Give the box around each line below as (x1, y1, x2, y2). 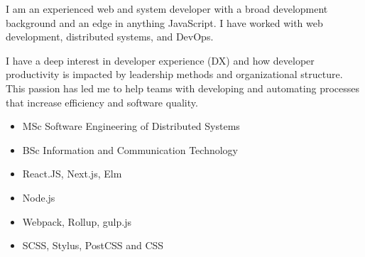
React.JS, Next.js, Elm (22, 166, 122, 181)
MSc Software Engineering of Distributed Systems (22, 119, 240, 133)
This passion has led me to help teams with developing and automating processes (6, 80, 360, 95)
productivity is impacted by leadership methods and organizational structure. (6, 67, 343, 82)
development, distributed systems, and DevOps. (6, 29, 214, 44)
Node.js (22, 190, 55, 204)
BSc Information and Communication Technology (22, 142, 238, 157)
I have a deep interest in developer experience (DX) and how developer (6, 53, 315, 67)
